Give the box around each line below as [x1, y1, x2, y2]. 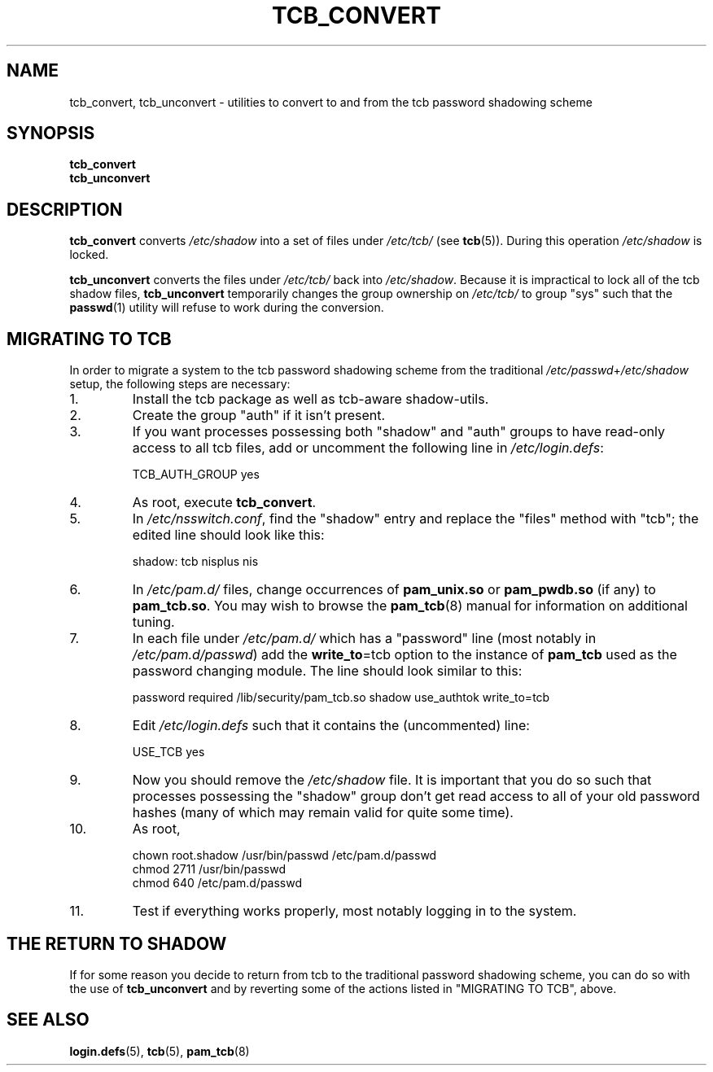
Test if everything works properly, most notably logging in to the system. [132, 903, 577, 920]
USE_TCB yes [132, 745, 205, 759]
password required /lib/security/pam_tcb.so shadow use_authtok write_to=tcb [132, 690, 550, 705]
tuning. [132, 614, 175, 631]
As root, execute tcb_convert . [132, 494, 317, 511]
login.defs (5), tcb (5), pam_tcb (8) [69, 1044, 250, 1058]
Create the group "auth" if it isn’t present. [132, 407, 386, 424]
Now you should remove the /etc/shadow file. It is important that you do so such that [132, 772, 652, 789]
